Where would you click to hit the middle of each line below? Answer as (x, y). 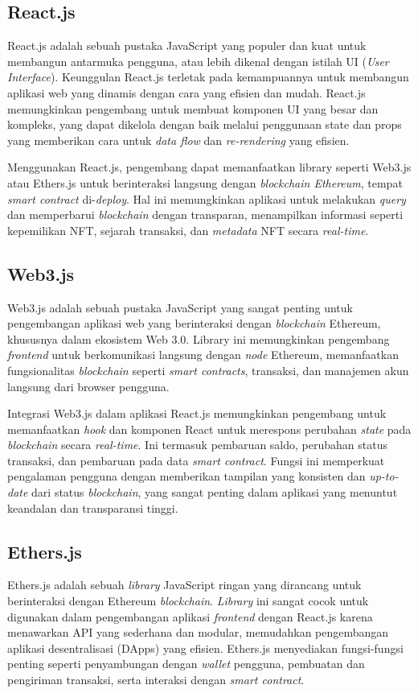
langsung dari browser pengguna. (88, 386)
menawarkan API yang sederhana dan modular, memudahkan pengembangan (198, 632)
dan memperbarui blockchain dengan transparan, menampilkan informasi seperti (205, 214)
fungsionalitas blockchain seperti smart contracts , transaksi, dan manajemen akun (208, 370)
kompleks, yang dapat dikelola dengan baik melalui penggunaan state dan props (205, 124)
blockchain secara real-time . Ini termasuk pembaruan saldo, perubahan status (197, 445)
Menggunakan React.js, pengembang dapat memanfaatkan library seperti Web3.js (209, 167)
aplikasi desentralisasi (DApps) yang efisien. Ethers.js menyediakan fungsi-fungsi (205, 648)
